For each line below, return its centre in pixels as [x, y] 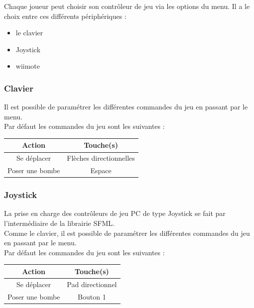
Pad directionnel [92, 284]
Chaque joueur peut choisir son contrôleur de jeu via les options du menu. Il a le [127, 6]
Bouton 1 [92, 296]
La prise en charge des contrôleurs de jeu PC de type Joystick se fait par [115, 213]
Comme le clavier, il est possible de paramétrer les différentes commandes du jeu [127, 233]
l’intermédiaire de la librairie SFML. [59, 223]
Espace [101, 170]
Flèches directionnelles [101, 158]
